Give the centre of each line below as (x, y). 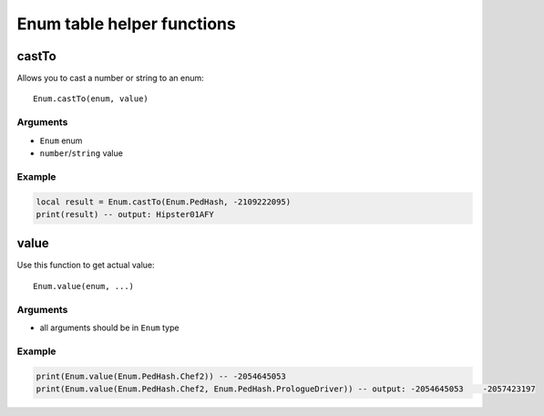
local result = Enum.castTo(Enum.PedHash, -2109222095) (164, 202)
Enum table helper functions (126, 24)
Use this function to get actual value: (86, 265)
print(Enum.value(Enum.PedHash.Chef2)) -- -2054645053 (161, 376)
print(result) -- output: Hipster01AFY (125, 214)
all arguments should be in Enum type (109, 328)
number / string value (81, 153)
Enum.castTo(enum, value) (91, 99)
